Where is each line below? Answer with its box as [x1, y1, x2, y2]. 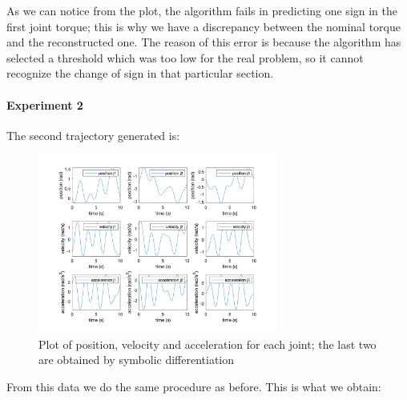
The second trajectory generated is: [6, 126, 180, 143]
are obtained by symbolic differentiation [38, 351, 235, 368]
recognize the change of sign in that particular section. [6, 65, 274, 82]
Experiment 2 [6, 96, 83, 113]
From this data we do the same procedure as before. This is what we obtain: [6, 378, 381, 394]
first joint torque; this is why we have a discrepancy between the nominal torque [6, 18, 401, 34]
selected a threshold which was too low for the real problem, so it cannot [6, 49, 364, 66]
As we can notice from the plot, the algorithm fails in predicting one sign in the [6, 2, 398, 18]
